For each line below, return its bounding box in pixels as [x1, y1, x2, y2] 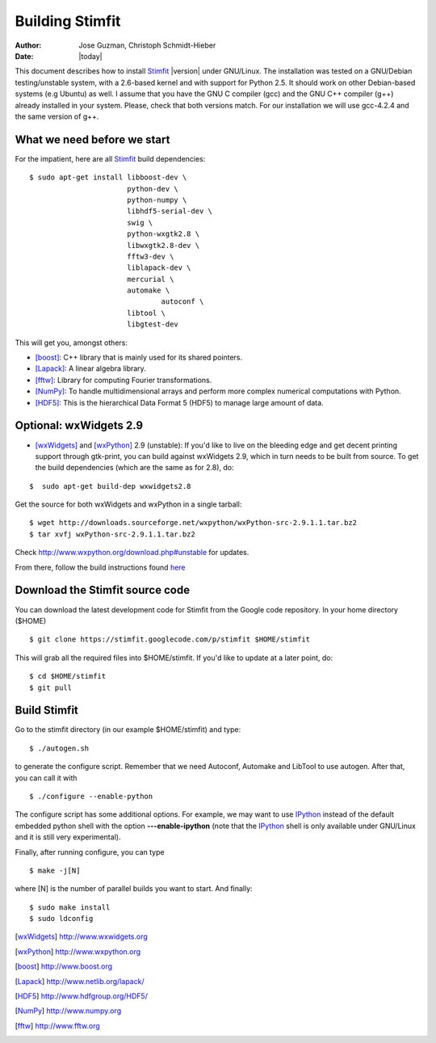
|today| [78, 51, 103, 61]
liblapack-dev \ [126, 263, 191, 272]
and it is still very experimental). [15, 832, 121, 842]
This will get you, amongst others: [15, 338, 128, 347]
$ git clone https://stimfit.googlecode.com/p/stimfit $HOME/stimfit [29, 635, 311, 644]
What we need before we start [15, 132, 170, 146]
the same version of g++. [15, 111, 99, 121]
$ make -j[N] [29, 865, 81, 875]
